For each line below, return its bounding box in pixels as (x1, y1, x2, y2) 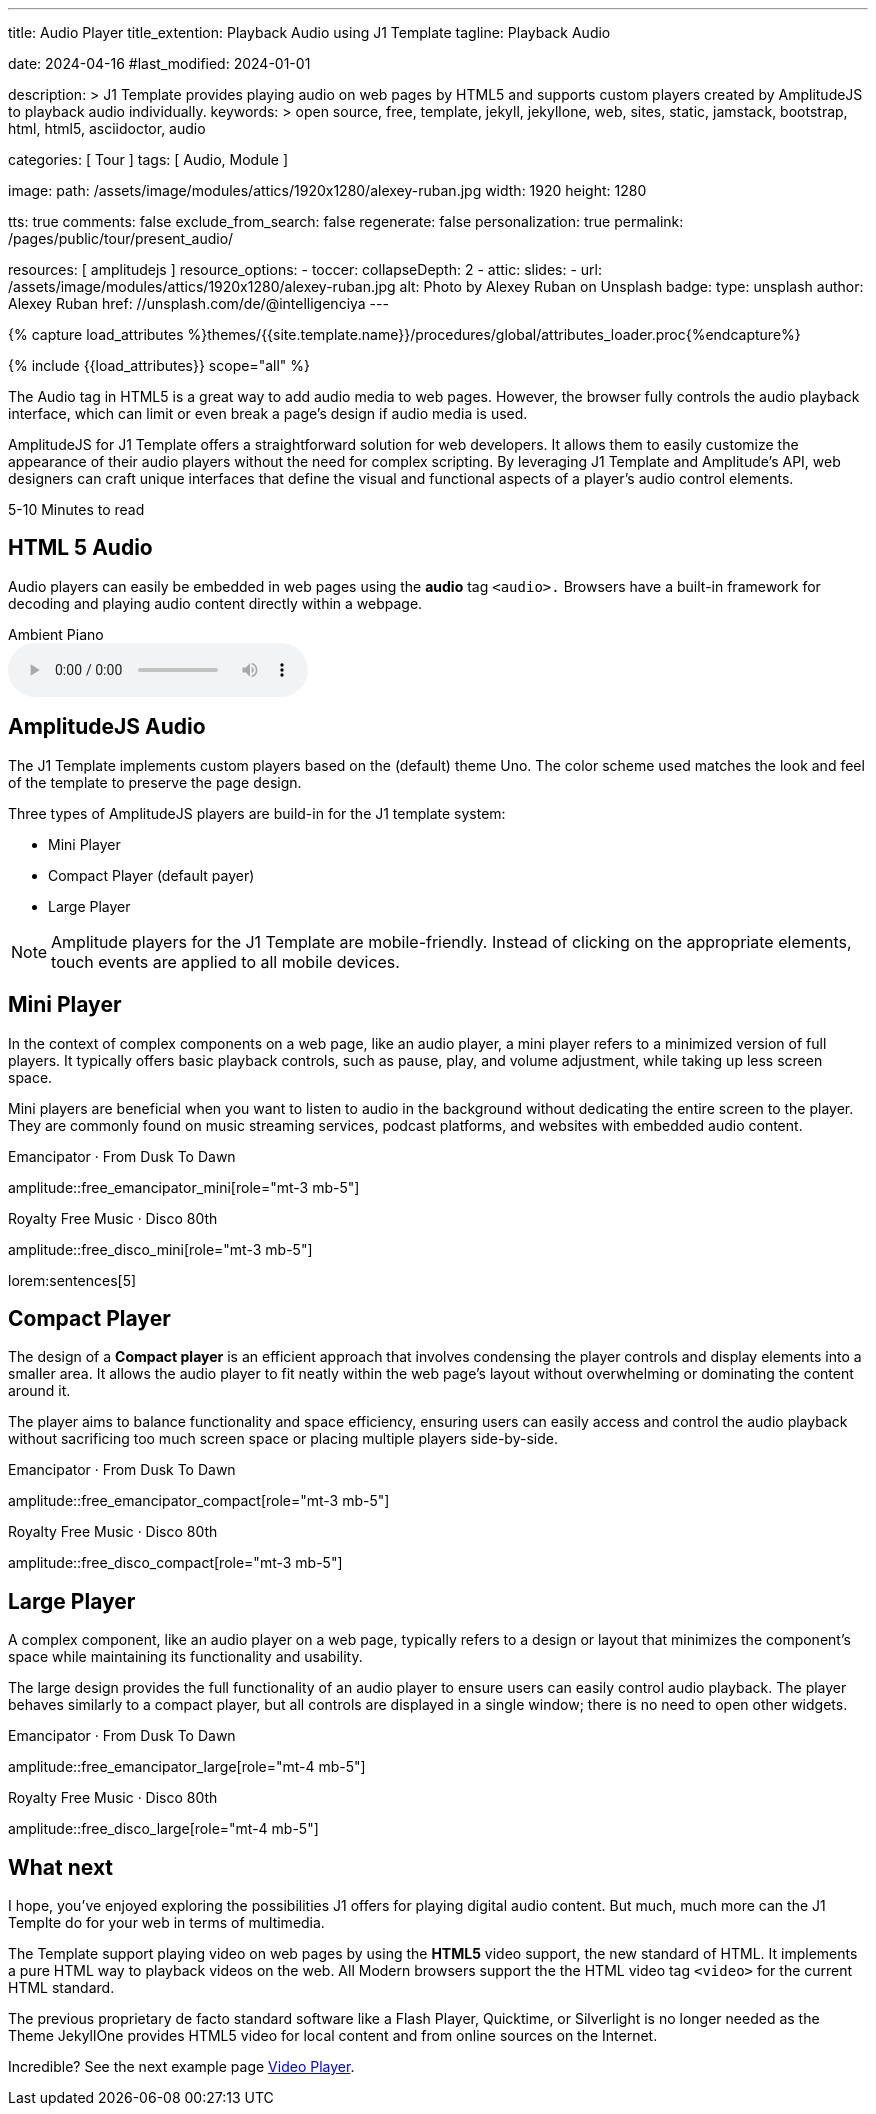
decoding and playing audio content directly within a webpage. (8, 594, 423, 612)
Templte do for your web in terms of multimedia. (8, 1914, 325, 1932)
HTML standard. (8, 1979, 115, 1997)
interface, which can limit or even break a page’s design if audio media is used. (8, 405, 528, 422)
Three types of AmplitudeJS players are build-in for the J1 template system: (8, 804, 506, 822)
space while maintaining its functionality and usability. (8, 1648, 363, 1666)
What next (8, 1854, 114, 1880)
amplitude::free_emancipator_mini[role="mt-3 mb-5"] (8, 1178, 360, 1196)
